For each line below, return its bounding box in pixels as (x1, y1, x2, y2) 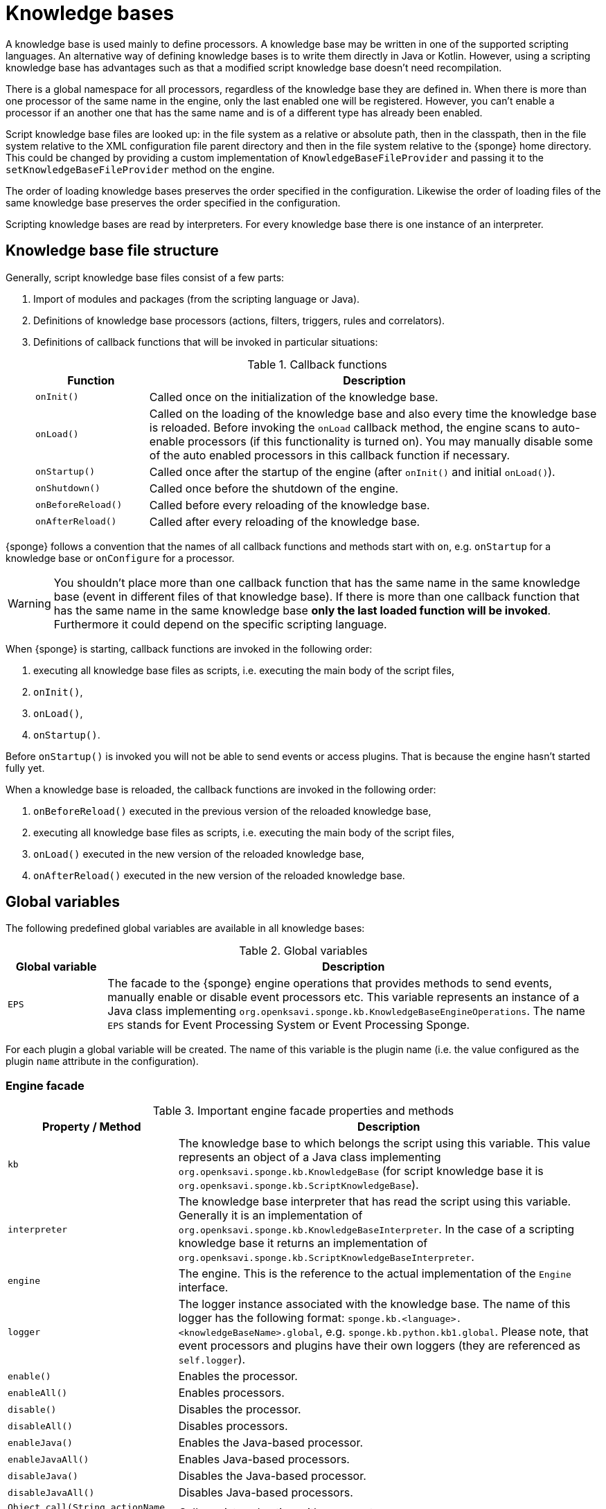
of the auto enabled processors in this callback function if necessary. (149, 448, 510, 462)
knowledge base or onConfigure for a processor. (6, 551, 235, 564)
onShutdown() (35, 483, 100, 494)
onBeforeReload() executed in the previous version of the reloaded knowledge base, (33, 804, 431, 817)
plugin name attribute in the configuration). (6, 1055, 199, 1068)
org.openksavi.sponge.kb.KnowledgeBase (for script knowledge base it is (178, 1164, 544, 1179)
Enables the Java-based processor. (178, 1436, 364, 1450)
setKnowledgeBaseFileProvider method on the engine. (6, 163, 275, 175)
